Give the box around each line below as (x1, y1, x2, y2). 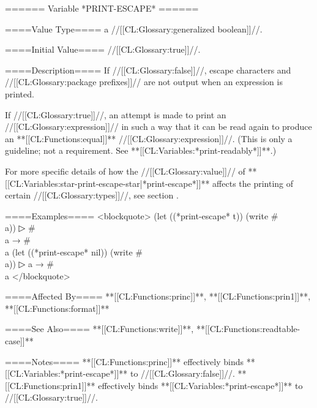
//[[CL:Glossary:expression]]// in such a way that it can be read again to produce (5, 120, 312, 133)
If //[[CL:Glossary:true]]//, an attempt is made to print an (5, 108, 226, 121)
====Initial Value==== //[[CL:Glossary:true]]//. (5, 43, 201, 56)
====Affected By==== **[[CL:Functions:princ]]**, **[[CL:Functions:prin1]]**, (5, 290, 311, 303)
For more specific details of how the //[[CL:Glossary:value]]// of (5, 164, 245, 177)
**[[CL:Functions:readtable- (196, 322, 300, 335)
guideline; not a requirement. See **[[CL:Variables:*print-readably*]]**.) (5, 144, 277, 157)
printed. (5, 87, 34, 100)
